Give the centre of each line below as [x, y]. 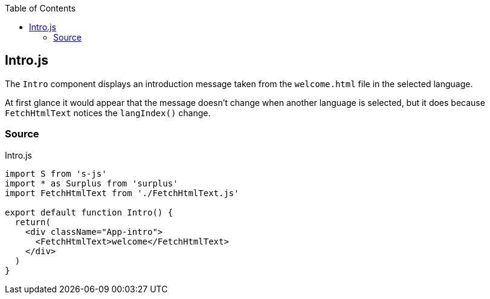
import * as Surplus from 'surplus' [92, 183]
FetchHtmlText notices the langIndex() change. [108, 113]
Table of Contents [40, 8]
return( [33, 222]
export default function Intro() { [89, 212]
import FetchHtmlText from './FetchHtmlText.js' [122, 193]
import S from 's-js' [56, 173]
